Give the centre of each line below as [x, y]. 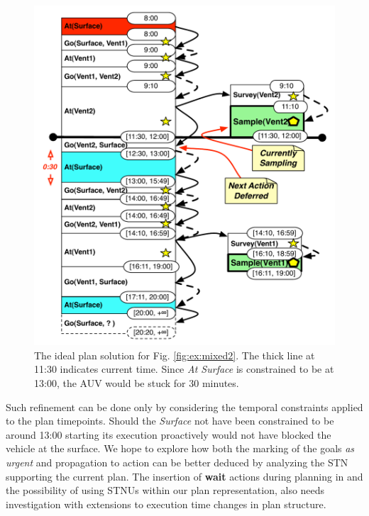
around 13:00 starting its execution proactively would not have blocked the [169, 434]
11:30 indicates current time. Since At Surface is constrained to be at [184, 369]
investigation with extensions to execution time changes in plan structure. [166, 504]
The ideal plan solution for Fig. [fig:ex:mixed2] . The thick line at [175, 355]
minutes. [220, 383]
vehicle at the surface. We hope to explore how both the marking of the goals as [180, 448]
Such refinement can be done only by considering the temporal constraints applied [184, 406]
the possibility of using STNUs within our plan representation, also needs [165, 490]
